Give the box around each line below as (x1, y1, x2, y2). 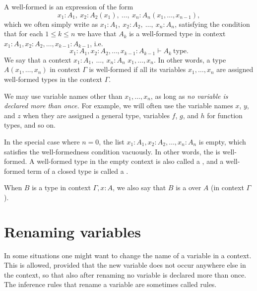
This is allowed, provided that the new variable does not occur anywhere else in (4, 260, 246, 270)
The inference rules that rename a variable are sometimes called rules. (4, 279, 217, 290)
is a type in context (32, 182, 91, 193)
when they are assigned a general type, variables (23, 110, 170, 120)
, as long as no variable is (150, 90, 228, 101)
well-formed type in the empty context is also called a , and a (37, 156, 224, 166)
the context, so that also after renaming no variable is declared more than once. (4, 269, 247, 280)
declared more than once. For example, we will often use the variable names (4, 100, 233, 111)
